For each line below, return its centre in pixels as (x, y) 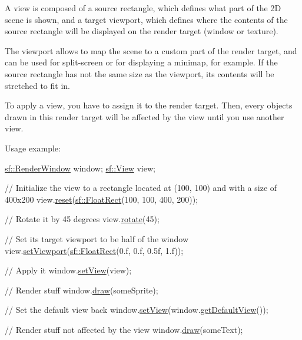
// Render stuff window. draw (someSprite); (82, 290)
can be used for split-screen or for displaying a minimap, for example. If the (141, 62)
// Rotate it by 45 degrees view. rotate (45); (82, 219)
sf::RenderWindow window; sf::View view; (80, 168)
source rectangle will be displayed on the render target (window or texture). (142, 31)
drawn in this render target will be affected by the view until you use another (145, 116)
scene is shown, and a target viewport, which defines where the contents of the (146, 19)
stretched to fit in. (37, 85)
